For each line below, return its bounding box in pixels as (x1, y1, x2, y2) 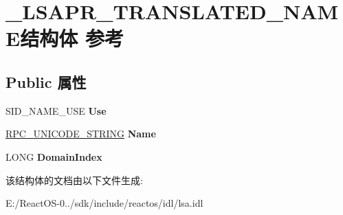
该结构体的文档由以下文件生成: (5, 172, 143, 187)
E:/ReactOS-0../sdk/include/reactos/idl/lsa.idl (5, 196, 203, 210)
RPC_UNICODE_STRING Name (5, 126, 156, 141)
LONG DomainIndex (5, 149, 102, 163)
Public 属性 (5, 71, 87, 92)
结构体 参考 (20, 24, 124, 52)
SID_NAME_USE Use (5, 103, 107, 117)
